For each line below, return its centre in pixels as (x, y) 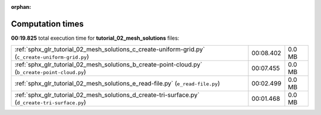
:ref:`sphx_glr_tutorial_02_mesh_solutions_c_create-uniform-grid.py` (110, 49)
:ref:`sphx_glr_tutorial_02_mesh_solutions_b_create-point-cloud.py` (108, 65)
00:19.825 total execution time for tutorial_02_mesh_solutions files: (95, 38)
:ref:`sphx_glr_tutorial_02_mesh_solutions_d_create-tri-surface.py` (107, 95)
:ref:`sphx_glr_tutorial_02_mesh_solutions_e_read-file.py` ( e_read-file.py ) (117, 84)
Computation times (47, 24)
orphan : (21, 7)
